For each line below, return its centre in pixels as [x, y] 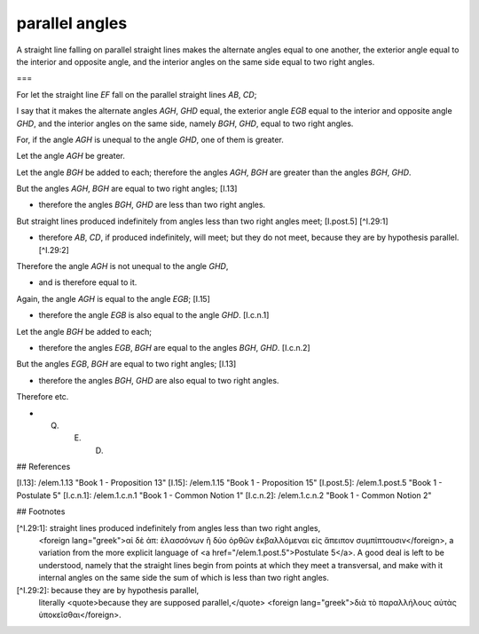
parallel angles [72, 23]
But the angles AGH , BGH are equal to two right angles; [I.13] [127, 189]
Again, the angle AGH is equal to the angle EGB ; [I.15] [113, 298]
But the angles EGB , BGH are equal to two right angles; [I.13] [126, 364]
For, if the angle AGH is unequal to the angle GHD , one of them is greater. [150, 139]
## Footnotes [41, 511]
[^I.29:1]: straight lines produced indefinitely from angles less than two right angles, [169, 527]
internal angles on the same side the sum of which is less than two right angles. [184, 578]
